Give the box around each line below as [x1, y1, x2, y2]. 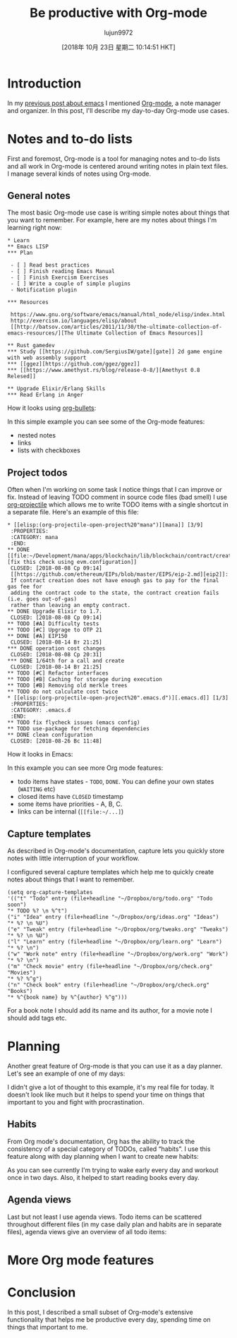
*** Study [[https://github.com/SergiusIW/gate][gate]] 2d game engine [7, 348, 222, 356]
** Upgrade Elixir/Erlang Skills [7, 385, 106, 392]
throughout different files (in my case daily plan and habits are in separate [7, 1219, 222, 1229]
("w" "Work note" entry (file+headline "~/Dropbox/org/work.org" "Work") [7, 951, 229, 958]
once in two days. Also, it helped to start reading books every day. [7, 1173, 200, 1181]
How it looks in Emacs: [7, 750, 73, 759]
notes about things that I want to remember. [7, 875, 135, 884]
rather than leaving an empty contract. [10, 602, 131, 609]
